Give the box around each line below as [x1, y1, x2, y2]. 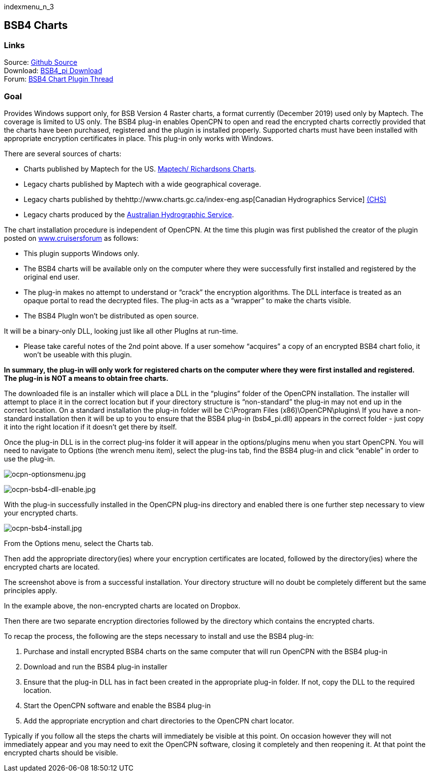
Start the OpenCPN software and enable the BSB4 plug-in [24, 701, 211, 710]
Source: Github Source [4, 58, 78, 67]
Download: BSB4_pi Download [4, 66, 102, 75]
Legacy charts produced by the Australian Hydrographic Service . [24, 210, 234, 219]
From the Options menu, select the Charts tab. [4, 539, 153, 547]
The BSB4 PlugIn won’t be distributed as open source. [24, 311, 199, 320]
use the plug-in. [4, 454, 55, 463]
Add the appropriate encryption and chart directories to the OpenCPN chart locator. [24, 716, 294, 725]
